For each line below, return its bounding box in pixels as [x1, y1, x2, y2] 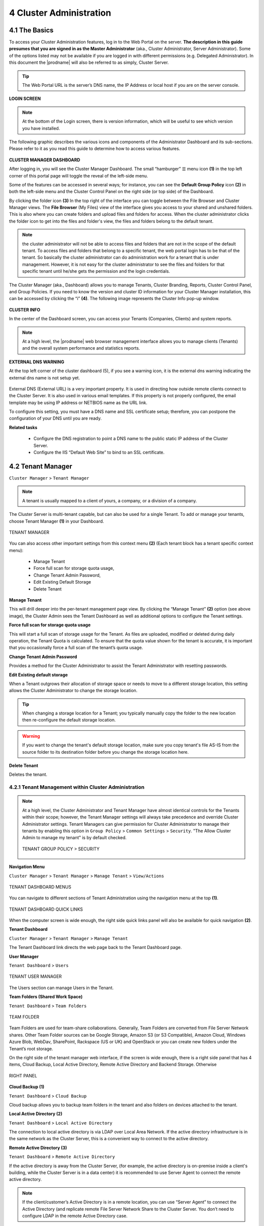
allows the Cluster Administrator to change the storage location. [9, 688, 138, 693]
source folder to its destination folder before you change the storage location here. [22, 749, 189, 755]
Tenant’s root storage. [9, 1046, 53, 1051]
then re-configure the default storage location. [22, 717, 116, 723]
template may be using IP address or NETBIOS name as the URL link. [9, 400, 148, 406]
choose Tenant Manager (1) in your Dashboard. [9, 518, 105, 524]
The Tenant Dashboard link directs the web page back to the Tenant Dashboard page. [9, 945, 182, 950]
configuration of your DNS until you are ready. [9, 415, 102, 421]
